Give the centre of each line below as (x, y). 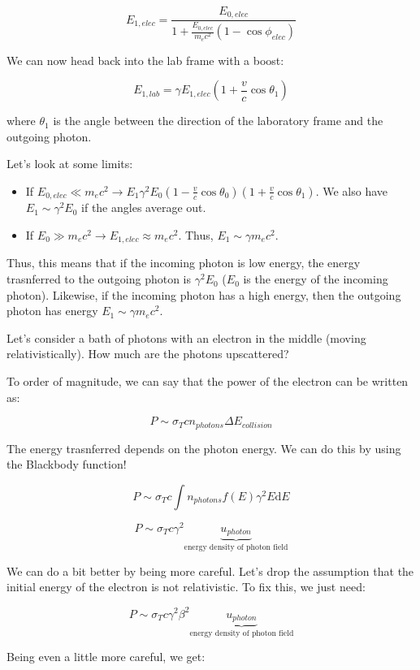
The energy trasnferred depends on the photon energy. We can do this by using (204, 448)
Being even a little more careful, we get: (106, 657)
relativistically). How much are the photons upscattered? (148, 354)
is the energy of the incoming (316, 279)
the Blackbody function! (67, 464)
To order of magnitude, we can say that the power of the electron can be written (208, 381)
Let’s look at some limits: (70, 164)
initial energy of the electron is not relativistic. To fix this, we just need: (186, 587)
